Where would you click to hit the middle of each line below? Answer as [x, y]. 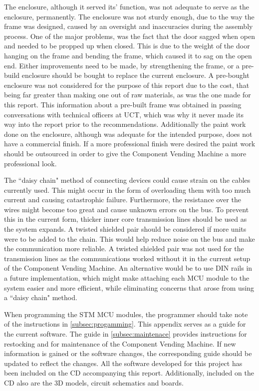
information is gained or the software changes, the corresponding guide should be [128, 353]
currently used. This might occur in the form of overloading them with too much [128, 190]
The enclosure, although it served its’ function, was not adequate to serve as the [127, 6]
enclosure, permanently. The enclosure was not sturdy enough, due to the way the [129, 16]
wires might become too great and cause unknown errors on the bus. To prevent [127, 209]
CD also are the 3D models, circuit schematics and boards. [94, 382]
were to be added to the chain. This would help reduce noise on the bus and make [129, 238]
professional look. [30, 163]
